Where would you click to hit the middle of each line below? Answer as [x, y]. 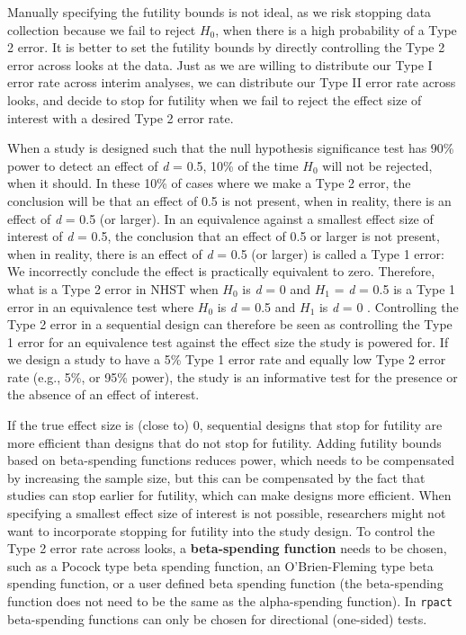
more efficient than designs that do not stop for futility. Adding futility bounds [224, 442]
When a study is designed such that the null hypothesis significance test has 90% [231, 148]
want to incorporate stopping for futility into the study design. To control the [221, 530]
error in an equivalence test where [101, 306]
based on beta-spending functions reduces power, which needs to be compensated [231, 460]
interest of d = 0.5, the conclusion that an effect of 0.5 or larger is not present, [224, 236]
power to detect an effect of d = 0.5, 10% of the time [153, 165]
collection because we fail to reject [102, 29]
